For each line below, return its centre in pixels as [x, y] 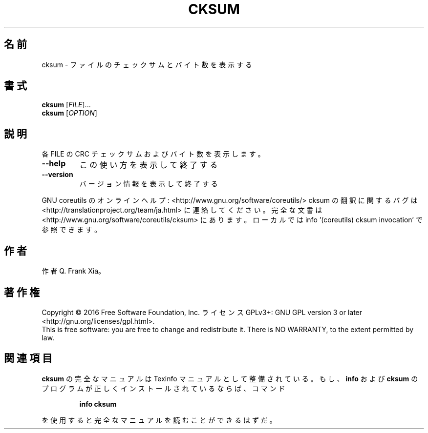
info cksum [98, 404]
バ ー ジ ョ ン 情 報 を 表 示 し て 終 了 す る [149, 184]
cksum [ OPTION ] [69, 113]
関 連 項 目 [28, 358]
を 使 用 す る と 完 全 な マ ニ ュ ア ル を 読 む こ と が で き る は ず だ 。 [159, 420]
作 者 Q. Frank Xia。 [74, 271]
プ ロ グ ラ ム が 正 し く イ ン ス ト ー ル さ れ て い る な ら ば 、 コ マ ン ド [163, 388]
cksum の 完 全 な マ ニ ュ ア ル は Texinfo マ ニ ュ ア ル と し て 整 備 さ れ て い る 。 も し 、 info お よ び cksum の [230, 378]
